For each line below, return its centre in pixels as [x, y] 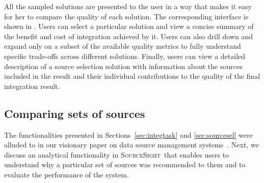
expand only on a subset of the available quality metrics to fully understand [123, 46]
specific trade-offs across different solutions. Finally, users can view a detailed [125, 56]
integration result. [32, 86]
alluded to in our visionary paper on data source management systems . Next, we [131, 145]
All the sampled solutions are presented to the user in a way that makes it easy [128, 6]
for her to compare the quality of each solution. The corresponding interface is [126, 16]
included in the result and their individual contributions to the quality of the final [132, 76]
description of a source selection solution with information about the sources [123, 66]
